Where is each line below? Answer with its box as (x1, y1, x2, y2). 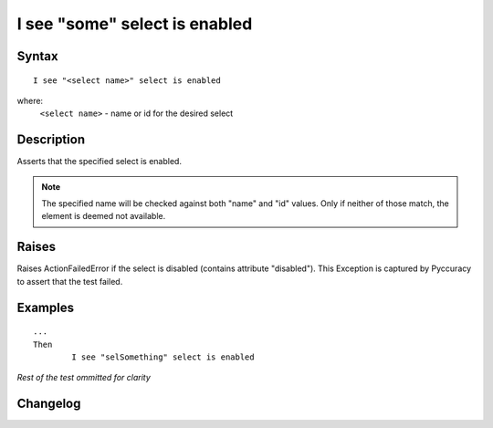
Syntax (16, 48, 58, 64)
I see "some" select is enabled (16, 14, 253, 34)
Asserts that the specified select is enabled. (16, 156, 183, 167)
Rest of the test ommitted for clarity (16, 372, 151, 383)
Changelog (16, 396, 81, 412)
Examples (16, 299, 75, 315)
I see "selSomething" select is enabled (71, 351, 255, 362)
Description (16, 132, 86, 148)
